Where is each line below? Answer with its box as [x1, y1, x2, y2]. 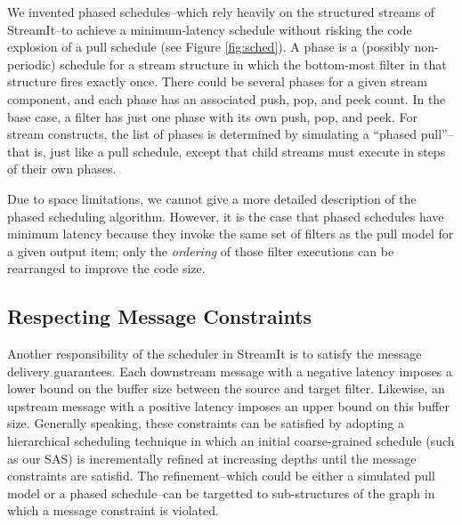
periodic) [7, 54, 56, 73]
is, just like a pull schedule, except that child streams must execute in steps [34, 141, 446, 160]
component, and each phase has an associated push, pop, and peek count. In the [7, 89, 446, 108]
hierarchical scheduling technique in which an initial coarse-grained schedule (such [7, 432, 455, 450]
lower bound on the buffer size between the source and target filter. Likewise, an [7, 379, 445, 398]
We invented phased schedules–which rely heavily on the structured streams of [7, 3, 435, 20]
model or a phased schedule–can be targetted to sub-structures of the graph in [7, 483, 435, 502]
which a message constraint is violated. [7, 501, 219, 520]
